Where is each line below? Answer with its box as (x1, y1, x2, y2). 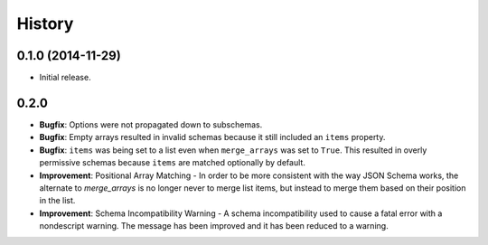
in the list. (39, 195, 76, 206)
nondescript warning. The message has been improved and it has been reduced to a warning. (39, 221, 389, 231)
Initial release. (39, 72, 91, 83)
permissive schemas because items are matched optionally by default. (39, 157, 306, 168)
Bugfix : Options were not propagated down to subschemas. (39, 118, 263, 130)
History (16, 14, 74, 33)
